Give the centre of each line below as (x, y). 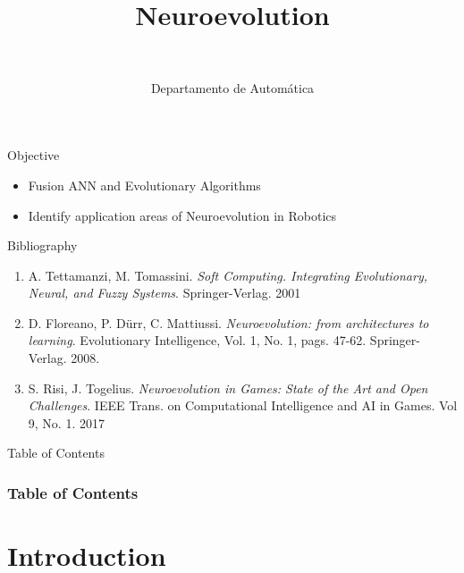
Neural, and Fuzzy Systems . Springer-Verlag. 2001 (165, 293)
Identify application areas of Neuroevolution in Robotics (182, 215)
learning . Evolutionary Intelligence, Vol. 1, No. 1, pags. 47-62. (197, 340)
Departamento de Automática (232, 87)
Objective (34, 155)
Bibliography (42, 245)
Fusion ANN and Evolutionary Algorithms (144, 185)
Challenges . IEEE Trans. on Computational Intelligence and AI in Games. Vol (243, 405)
